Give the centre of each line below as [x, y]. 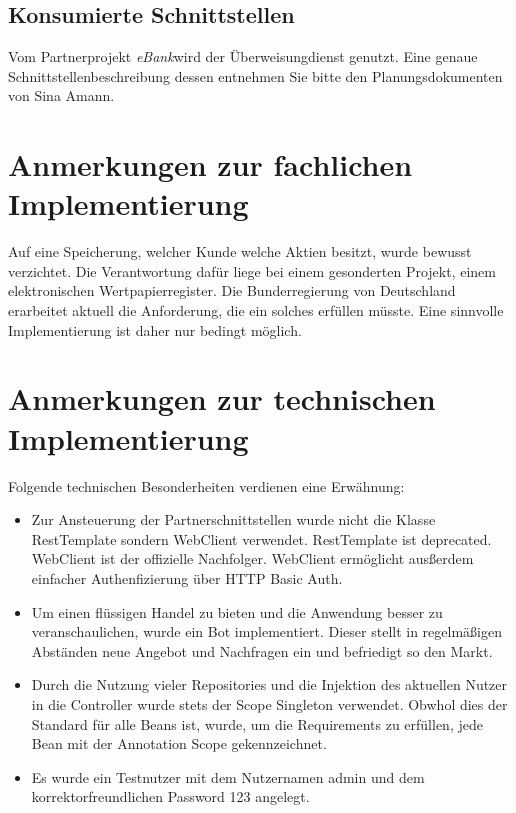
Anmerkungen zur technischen [222, 398]
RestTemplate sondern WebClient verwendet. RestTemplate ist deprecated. [261, 538]
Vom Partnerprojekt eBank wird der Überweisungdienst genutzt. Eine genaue [243, 56]
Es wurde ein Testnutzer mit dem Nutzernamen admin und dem [228, 776]
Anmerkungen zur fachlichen [210, 164]
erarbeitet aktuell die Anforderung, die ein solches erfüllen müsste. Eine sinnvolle [256, 310]
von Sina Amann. [61, 95]
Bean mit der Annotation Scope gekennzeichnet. [179, 743]
